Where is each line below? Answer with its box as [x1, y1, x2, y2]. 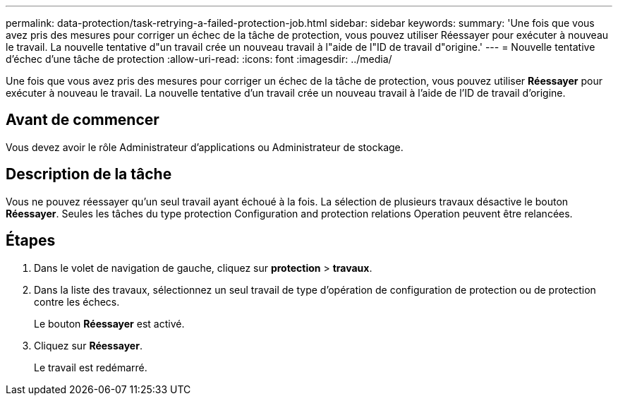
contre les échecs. [34, 295, 120, 308]
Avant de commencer [6, 111, 159, 129]
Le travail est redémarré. [34, 361, 147, 373]
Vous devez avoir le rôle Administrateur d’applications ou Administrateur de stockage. [6, 140, 404, 153]
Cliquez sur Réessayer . [34, 339, 143, 352]
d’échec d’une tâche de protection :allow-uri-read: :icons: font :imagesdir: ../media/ [6, 53, 392, 65]
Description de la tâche [6, 165, 172, 184]
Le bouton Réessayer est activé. [34, 317, 185, 330]
